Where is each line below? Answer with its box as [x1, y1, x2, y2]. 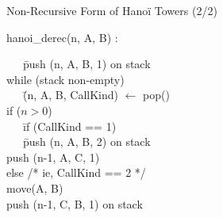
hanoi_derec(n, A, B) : [6, 29, 118, 45]
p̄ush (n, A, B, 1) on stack [22, 55, 151, 72]
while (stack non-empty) [6, 71, 125, 87]
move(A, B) [6, 179, 63, 196]
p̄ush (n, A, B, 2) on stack [22, 133, 151, 150]
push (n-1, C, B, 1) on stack [6, 195, 143, 212]
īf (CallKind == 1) [22, 117, 117, 134]
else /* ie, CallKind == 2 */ [6, 164, 146, 181]
